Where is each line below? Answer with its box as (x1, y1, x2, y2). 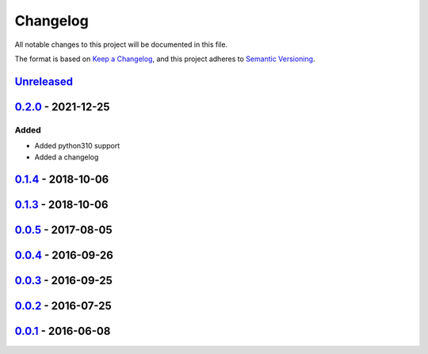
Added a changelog (34, 152, 99, 162)
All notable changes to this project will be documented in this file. (14, 40, 228, 49)
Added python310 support (34, 141, 120, 151)
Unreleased (14, 75, 74, 88)
